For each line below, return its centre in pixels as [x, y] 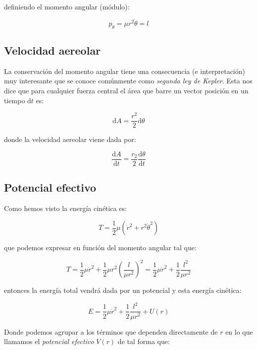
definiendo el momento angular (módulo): [67, 6]
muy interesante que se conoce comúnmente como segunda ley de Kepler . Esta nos [128, 81]
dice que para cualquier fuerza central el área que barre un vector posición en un [126, 90]
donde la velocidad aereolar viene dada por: [70, 139]
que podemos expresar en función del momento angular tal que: [100, 247]
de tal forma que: [144, 341]
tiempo [15, 100]
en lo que [239, 331]
